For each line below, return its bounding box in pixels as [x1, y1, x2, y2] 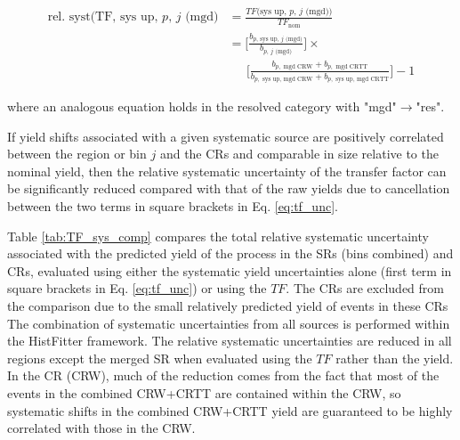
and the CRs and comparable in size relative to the [159, 144, 439, 163]
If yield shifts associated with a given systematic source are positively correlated [7, 126, 444, 145]
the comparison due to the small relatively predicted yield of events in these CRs [7, 296, 448, 314]
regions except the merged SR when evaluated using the [7, 348, 312, 367]
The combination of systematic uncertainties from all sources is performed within [7, 314, 450, 332]
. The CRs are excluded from [286, 279, 445, 297]
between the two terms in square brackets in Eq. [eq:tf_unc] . [7, 196, 338, 215]
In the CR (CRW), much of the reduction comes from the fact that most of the [7, 366, 440, 385]
